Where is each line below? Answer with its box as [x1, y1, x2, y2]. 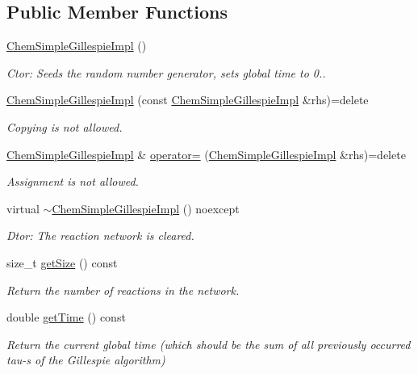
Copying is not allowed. [6, 118, 123, 135]
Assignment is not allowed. [6, 173, 139, 190]
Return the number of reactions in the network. [6, 281, 240, 298]
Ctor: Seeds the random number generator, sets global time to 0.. [6, 64, 326, 81]
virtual [6, 200, 40, 216]
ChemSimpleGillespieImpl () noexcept [52, 200, 240, 216]
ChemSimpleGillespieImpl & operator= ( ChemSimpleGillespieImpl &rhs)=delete [6, 145, 406, 162]
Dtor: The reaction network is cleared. [6, 227, 194, 244]
